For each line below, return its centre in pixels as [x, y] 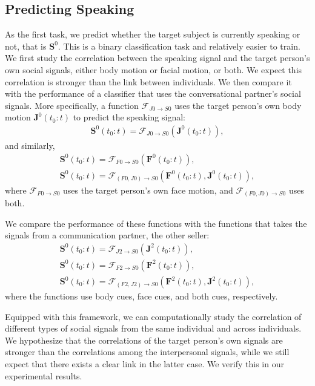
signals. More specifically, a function [72, 105]
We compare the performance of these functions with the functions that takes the [156, 223]
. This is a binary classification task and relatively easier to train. [179, 46]
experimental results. [44, 375]
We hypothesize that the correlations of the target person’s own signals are [144, 340]
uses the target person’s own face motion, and [148, 190]
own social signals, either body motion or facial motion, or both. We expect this [154, 69]
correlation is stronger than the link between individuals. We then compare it [148, 81]
